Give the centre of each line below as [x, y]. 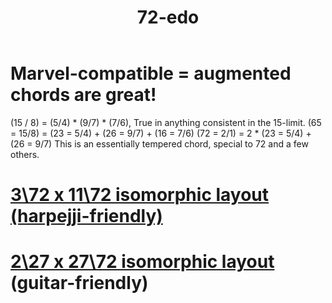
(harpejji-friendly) [86, 216]
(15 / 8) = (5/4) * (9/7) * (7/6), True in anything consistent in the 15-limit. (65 [166, 122]
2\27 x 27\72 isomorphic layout [142, 262]
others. [25, 154]
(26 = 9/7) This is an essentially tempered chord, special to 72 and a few [159, 143]
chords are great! [83, 95]
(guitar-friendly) [79, 283]
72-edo [168, 17]
